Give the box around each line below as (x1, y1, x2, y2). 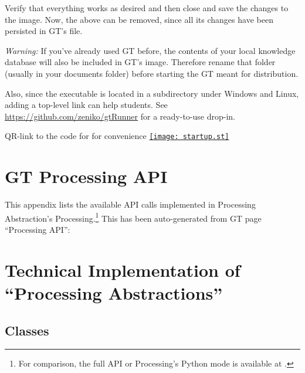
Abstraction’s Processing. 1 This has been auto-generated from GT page (5, 210, 262, 224)
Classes (5, 321, 49, 339)
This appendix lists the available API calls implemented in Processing (5, 198, 256, 211)
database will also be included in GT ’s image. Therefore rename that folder (5, 56, 276, 68)
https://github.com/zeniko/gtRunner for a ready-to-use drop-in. (5, 110, 235, 122)
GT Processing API (5, 164, 168, 188)
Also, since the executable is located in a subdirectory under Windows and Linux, (5, 87, 299, 99)
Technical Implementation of (5, 257, 240, 282)
